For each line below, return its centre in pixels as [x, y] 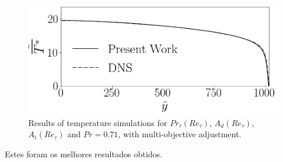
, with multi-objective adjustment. [180, 134]
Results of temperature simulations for [98, 122]
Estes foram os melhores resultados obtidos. [84, 154]
